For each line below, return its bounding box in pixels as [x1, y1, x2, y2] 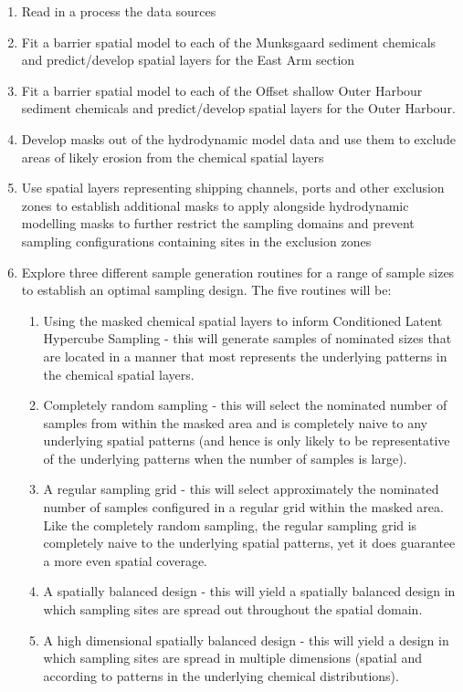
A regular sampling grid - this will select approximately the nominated [43, 479, 439, 498]
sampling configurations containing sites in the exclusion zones [21, 231, 372, 250]
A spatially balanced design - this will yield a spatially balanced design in [43, 582, 456, 601]
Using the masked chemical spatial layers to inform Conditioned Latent [43, 310, 443, 330]
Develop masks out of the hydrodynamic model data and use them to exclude [21, 129, 457, 148]
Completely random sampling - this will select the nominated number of [43, 395, 447, 414]
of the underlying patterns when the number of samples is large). [43, 448, 407, 467]
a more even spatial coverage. [43, 550, 207, 570]
